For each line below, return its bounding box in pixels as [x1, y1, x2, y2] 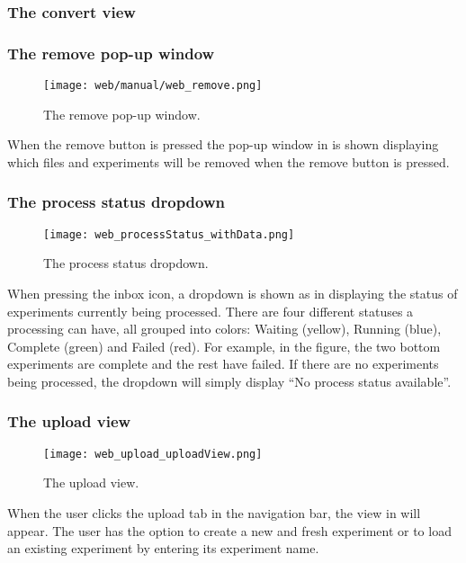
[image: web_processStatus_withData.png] [43, 228, 295, 241]
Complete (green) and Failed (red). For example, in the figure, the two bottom [7, 336, 441, 355]
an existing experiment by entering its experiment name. [7, 539, 319, 558]
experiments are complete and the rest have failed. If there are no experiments [7, 354, 439, 373]
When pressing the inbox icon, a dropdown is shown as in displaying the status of [7, 283, 458, 302]
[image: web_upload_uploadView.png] [43, 447, 263, 460]
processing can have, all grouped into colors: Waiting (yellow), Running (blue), [7, 319, 442, 338]
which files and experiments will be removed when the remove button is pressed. [7, 152, 450, 171]
